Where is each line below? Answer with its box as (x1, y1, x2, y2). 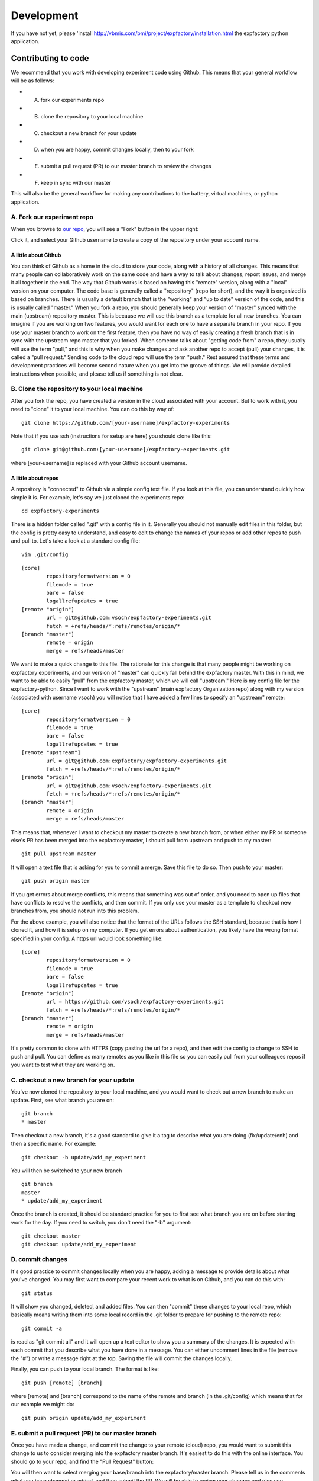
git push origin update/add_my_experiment (21, 1415, 147, 1421)
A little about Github (11, 252, 61, 259)
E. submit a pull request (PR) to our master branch (11, 1429, 157, 1437)
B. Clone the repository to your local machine (11, 385, 144, 393)
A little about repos (11, 475, 59, 482)
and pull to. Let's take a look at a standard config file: (11, 537, 141, 544)
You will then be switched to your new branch (11, 1167, 122, 1174)
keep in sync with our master (40, 179, 112, 186)
